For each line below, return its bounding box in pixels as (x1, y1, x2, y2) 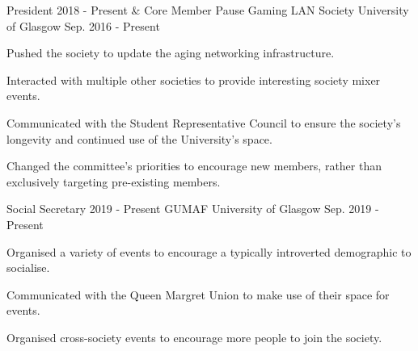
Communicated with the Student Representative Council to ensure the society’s (6, 114, 401, 131)
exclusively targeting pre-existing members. (6, 173, 221, 190)
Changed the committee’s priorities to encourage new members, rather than (6, 157, 382, 174)
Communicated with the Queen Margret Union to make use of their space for (6, 286, 390, 303)
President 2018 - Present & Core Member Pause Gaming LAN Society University (6, 2, 409, 18)
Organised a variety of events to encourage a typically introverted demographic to (6, 243, 412, 260)
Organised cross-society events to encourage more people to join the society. (6, 328, 382, 345)
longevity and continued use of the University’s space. (6, 130, 272, 147)
